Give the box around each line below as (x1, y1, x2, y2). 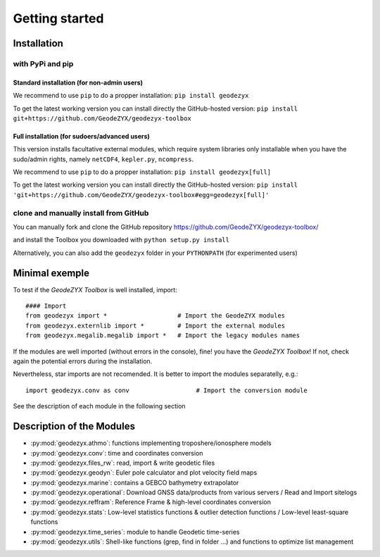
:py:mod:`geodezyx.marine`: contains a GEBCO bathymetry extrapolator (30, 478, 239, 487)
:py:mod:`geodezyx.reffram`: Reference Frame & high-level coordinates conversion (30, 498, 271, 506)
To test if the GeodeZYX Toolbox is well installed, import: (13, 285, 177, 294)
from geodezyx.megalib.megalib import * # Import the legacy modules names (25, 332, 300, 339)
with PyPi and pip (13, 58, 74, 68)
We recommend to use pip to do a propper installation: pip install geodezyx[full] (13, 168, 271, 176)
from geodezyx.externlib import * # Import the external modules (25, 321, 286, 330)
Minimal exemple (13, 267, 90, 279)
